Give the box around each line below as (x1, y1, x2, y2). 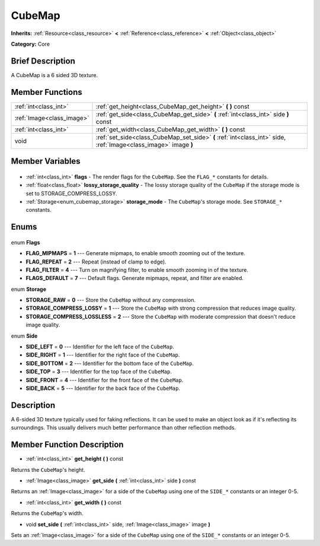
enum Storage (11, 285, 47, 293)
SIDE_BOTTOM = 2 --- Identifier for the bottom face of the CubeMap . (25, 360, 194, 367)
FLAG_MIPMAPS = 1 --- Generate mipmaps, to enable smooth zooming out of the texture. (25, 250, 245, 257)
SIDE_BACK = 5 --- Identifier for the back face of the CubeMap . (25, 385, 181, 392)
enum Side (11, 332, 38, 339)
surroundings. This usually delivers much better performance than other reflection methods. (11, 424, 236, 431)
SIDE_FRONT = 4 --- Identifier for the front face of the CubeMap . (25, 376, 184, 383)
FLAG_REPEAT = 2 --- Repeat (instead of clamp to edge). (25, 258, 167, 265)
